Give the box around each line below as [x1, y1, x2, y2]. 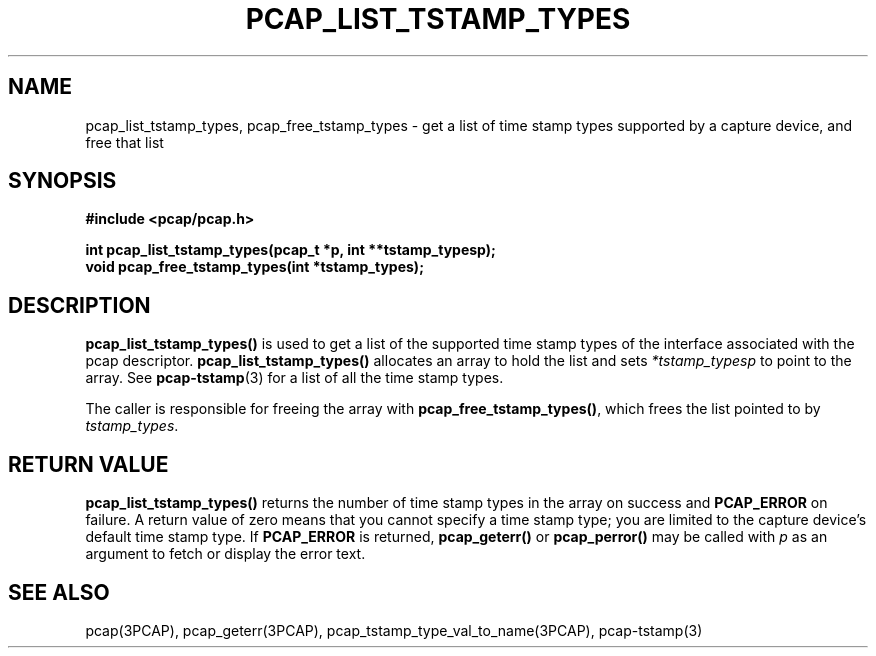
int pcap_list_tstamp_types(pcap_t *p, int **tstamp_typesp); [85, 241, 496, 259]
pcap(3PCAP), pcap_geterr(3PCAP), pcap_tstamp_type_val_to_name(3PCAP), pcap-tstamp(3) [85, 621, 703, 639]
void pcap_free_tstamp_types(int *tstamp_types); [85, 258, 424, 276]
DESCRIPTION [8, 292, 151, 318]
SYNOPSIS [8, 168, 117, 194]
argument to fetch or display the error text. [85, 545, 366, 563]
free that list [85, 133, 164, 151]
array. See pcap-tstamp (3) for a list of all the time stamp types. [85, 369, 504, 387]
